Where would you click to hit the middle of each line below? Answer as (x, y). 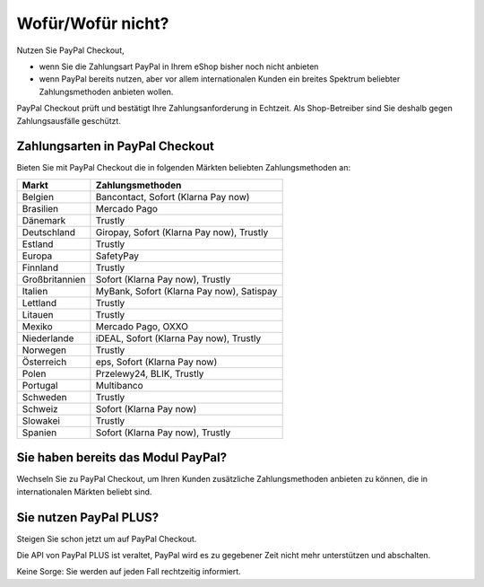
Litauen (38, 314)
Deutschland (49, 232)
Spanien (39, 433)
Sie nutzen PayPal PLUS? (88, 517)
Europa (37, 256)
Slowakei (41, 420)
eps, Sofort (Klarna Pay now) (156, 362)
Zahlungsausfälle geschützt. (69, 120)
